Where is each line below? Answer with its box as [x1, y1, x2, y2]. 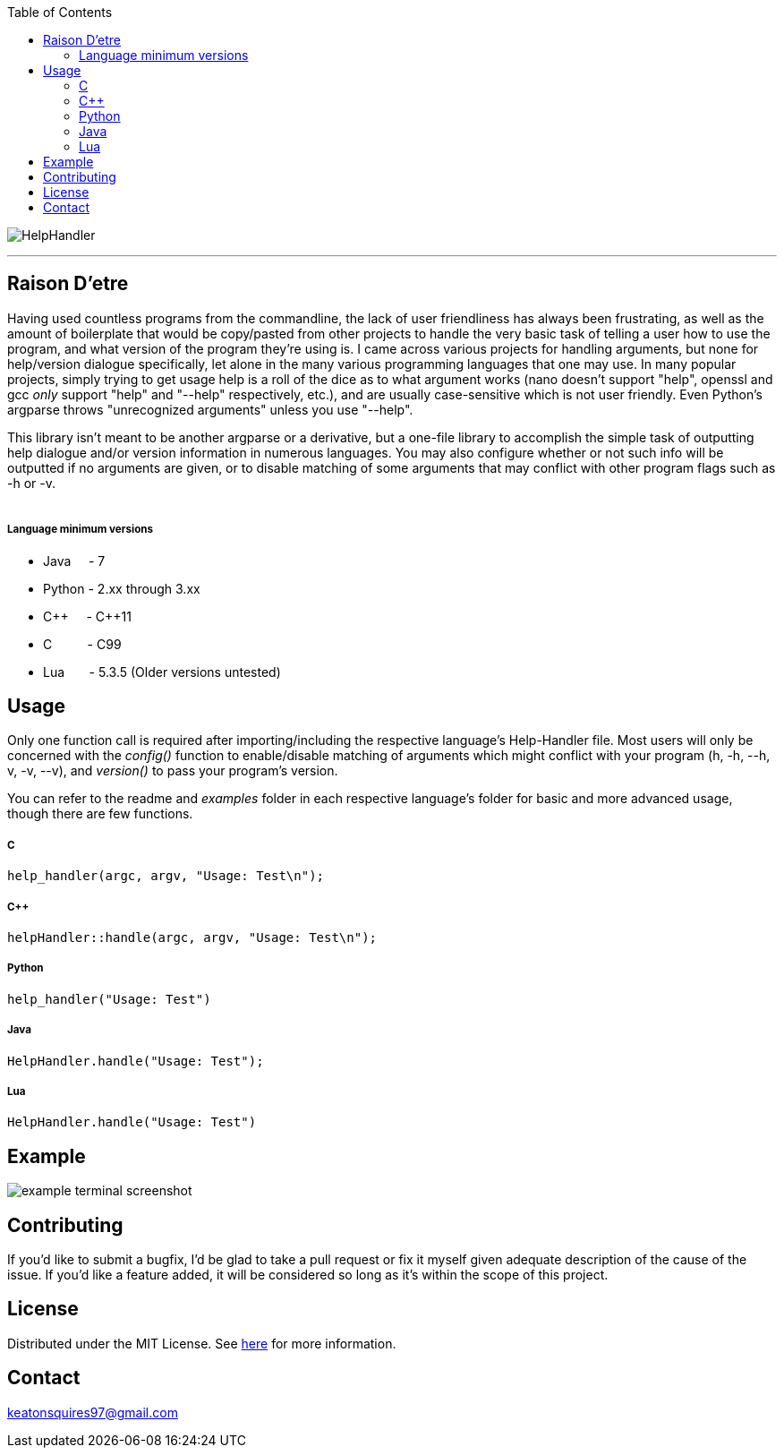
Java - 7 [43, 552, 106, 569]
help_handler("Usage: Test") [7, 991, 211, 1006]
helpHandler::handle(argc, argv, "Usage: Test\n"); [7, 930, 378, 946]
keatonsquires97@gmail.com [7, 1404, 178, 1420]
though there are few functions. [7, 806, 193, 822]
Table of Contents [7, 4, 113, 20]
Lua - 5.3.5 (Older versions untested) [43, 663, 281, 680]
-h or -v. [7, 475, 55, 491]
